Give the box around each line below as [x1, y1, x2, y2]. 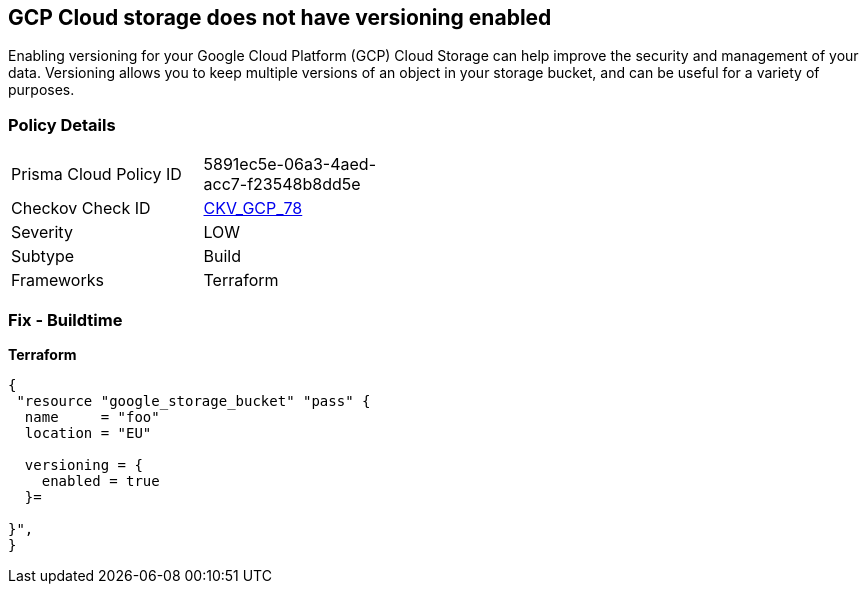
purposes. [8, 81, 75, 99]
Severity [11, 222, 73, 243]
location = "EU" [24, 424, 152, 441]
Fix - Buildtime [8, 309, 123, 330]
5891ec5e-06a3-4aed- [203, 154, 377, 175]
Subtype [11, 246, 75, 267]
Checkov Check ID [11, 198, 151, 219]
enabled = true [41, 472, 160, 489]
